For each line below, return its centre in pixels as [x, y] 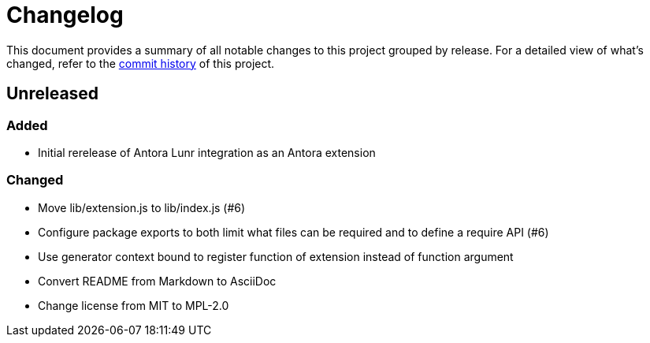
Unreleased [53, 94]
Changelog [65, 15]
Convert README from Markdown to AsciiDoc [157, 281]
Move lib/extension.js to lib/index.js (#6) [142, 207]
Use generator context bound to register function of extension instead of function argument [276, 256]
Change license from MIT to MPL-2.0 [134, 305]
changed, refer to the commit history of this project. [141, 63]
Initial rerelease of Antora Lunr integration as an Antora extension [207, 152]
